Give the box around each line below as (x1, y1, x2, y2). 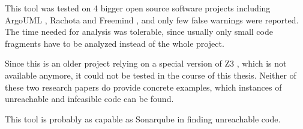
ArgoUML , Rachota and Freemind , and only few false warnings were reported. (5, 13, 299, 26)
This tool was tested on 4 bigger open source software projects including (5, 2, 271, 14)
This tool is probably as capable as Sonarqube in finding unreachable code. (5, 112, 281, 125)
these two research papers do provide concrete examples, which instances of (5, 80, 282, 93)
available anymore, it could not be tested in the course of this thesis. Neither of (5, 68, 296, 81)
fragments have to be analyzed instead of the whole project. (5, 37, 224, 49)
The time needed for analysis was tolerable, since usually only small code (5, 25, 273, 38)
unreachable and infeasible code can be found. (5, 92, 174, 105)
